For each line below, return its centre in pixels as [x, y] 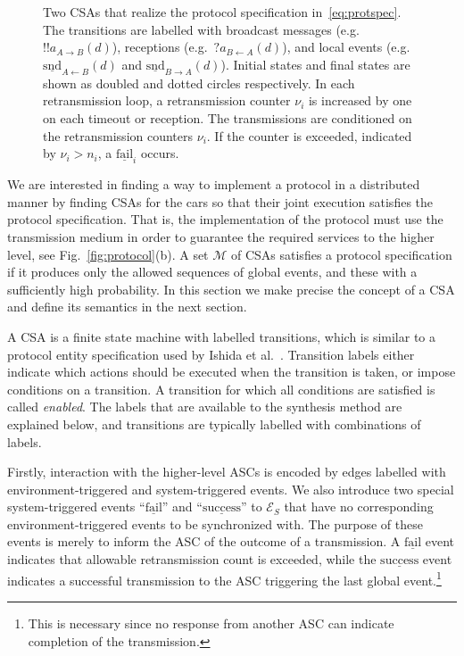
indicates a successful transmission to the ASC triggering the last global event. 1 [224, 578]
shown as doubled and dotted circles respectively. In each [199, 83]
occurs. [160, 153]
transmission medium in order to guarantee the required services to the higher [221, 236]
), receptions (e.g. [160, 47]
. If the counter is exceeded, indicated [309, 135]
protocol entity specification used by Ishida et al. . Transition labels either [211, 354]
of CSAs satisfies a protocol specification [341, 254]
